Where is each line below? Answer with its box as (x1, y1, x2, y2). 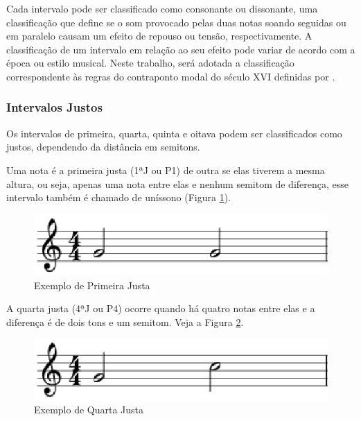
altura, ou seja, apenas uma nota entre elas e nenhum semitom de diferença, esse (6, 176, 349, 191)
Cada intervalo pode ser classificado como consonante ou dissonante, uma (6, 1, 318, 15)
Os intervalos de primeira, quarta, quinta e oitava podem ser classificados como (6, 126, 342, 140)
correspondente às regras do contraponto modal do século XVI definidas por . (6, 69, 335, 83)
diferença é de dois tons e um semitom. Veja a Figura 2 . (6, 314, 244, 329)
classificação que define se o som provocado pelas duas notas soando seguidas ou (6, 15, 346, 29)
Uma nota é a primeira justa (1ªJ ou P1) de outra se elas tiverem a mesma (6, 162, 325, 177)
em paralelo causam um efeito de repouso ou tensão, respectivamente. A (6, 28, 312, 43)
